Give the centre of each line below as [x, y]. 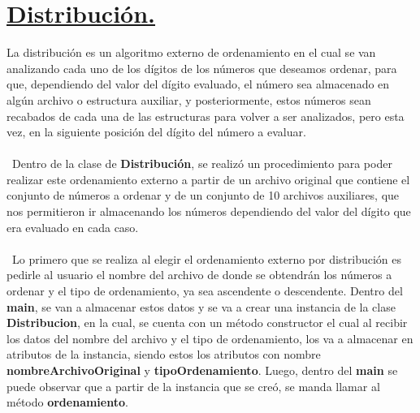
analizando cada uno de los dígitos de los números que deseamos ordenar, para [202, 68]
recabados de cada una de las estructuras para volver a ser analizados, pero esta [206, 116]
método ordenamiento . [67, 402]
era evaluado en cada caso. [73, 227]
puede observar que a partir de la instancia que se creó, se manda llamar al [193, 386]
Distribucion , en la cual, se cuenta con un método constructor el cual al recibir [207, 323]
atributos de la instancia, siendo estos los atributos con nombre [164, 354]
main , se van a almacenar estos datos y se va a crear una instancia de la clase [201, 306]
